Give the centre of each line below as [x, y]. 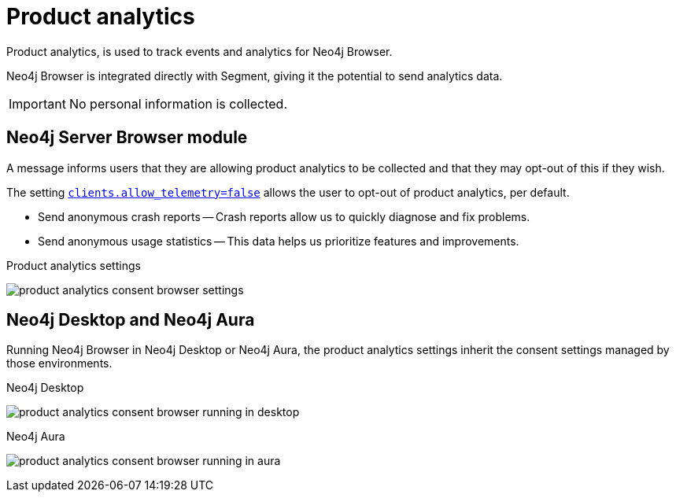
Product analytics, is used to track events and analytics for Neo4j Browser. [199, 51]
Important [37, 103]
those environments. [59, 363]
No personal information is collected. [178, 103]
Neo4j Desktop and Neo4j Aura [131, 320]
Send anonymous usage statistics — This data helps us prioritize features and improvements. [279, 241]
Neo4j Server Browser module [127, 138]
